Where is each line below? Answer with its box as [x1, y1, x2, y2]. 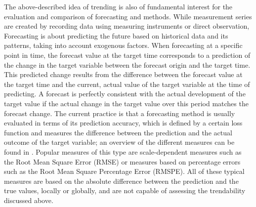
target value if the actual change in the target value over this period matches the [4, 98, 249, 108]
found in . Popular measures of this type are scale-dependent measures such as [4, 146, 242, 157]
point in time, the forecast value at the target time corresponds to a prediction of [4, 49, 251, 60]
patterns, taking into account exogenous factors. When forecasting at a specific [4, 40, 243, 50]
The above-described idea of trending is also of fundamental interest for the [4, 1, 233, 11]
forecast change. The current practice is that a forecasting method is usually [4, 108, 235, 118]
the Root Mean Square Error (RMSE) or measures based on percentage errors [4, 156, 241, 166]
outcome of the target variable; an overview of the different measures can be [4, 137, 235, 147]
